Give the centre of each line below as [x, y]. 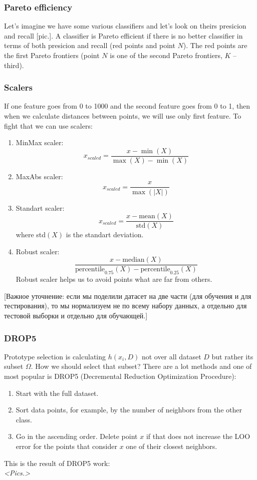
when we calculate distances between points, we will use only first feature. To [123, 116]
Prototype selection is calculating [55, 356]
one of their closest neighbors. [172, 446]
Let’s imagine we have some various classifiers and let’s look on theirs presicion [125, 26]
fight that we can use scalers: [48, 125]
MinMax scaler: [40, 142]
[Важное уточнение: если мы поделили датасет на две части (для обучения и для [128, 296]
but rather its [232, 356]
